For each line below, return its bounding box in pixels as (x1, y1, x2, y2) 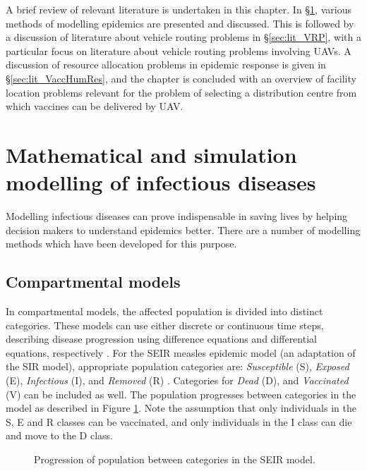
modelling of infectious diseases (6, 168, 316, 197)
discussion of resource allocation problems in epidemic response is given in (6, 57, 326, 72)
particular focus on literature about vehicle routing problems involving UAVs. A (6, 43, 351, 58)
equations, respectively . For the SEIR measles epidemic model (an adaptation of (6, 345, 356, 360)
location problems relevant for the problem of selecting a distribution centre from (6, 85, 357, 99)
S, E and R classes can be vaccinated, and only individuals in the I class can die (6, 414, 352, 429)
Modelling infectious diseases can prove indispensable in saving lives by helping (6, 209, 348, 224)
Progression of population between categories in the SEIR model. (34, 451, 315, 466)
